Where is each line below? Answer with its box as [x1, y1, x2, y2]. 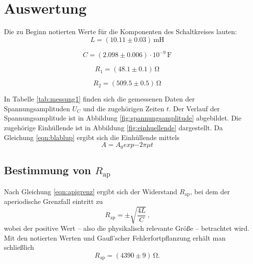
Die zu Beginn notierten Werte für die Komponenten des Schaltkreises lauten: [4, 26, 237, 37]
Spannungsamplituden [4, 103, 70, 113]
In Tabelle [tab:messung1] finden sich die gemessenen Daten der [4, 94, 195, 104]
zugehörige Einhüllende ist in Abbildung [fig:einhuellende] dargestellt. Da [4, 122, 223, 132]
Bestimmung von [4, 162, 91, 178]
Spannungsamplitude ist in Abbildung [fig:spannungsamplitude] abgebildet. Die [4, 113, 242, 123]
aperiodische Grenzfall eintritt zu [4, 196, 103, 206]
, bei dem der [190, 186, 230, 196]
